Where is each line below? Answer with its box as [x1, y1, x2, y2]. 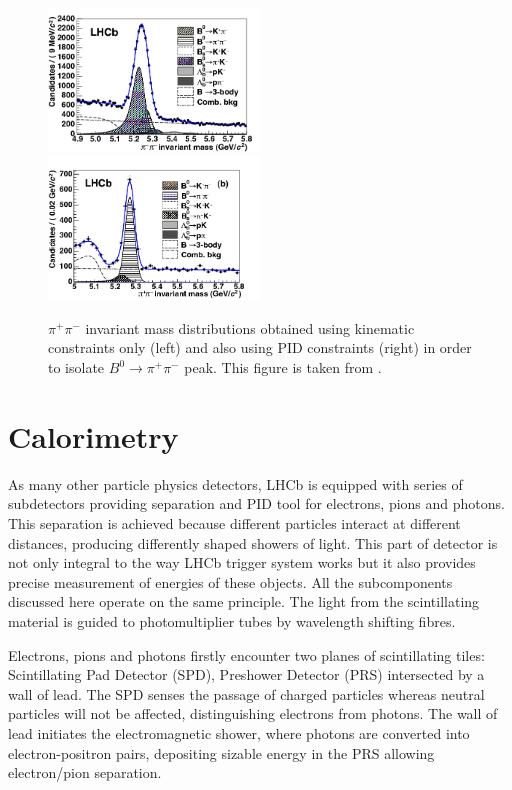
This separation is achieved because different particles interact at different [8, 512, 461, 533]
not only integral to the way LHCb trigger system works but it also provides [8, 552, 476, 573]
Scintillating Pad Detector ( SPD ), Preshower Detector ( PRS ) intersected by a [8, 664, 485, 685]
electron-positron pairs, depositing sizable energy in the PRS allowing [8, 742, 435, 763]
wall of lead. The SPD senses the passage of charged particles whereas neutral [8, 683, 485, 704]
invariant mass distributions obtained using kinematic [85, 317, 415, 338]
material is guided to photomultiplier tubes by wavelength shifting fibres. [8, 610, 456, 631]
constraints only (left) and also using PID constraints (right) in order [48, 337, 472, 358]
